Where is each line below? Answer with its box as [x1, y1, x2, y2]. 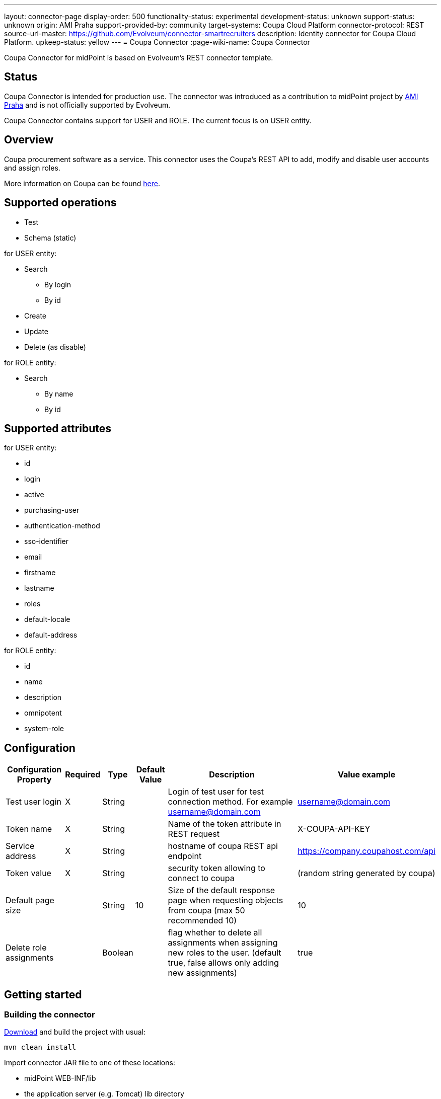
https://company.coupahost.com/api [298, 846, 435, 856]
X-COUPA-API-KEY [298, 824, 371, 834]
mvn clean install [4, 1043, 77, 1052]
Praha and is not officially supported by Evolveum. [4, 100, 171, 109]
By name [44, 389, 73, 398]
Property [17, 774, 52, 785]
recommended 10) [168, 915, 237, 926]
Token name [6, 824, 52, 834]
